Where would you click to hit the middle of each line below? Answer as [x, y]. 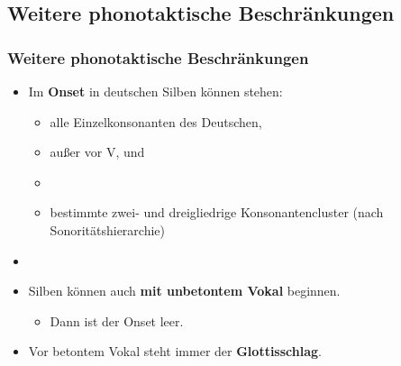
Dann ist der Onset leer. [117, 320]
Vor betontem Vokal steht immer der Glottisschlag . [175, 351]
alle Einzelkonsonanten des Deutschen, [156, 121]
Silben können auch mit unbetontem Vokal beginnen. [184, 291]
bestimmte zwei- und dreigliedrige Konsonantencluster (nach [217, 212]
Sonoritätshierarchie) [107, 229]
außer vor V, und [97, 152]
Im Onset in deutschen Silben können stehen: [155, 91]
